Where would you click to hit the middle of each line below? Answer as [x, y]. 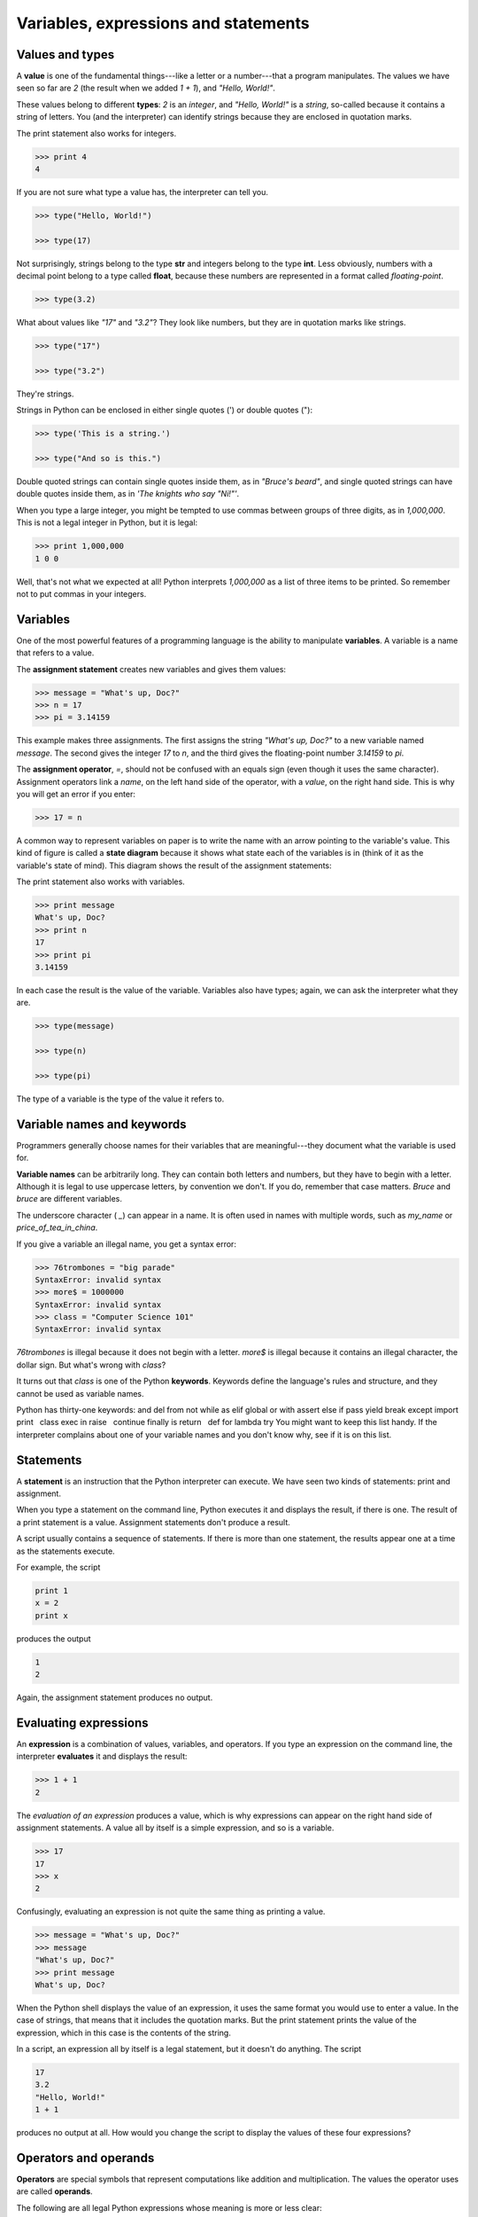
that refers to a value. [55, 653]
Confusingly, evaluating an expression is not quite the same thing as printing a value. [171, 1912]
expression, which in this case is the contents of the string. [124, 2033]
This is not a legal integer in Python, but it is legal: [107, 522]
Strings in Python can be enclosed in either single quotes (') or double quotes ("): [165, 410]
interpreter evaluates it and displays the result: [102, 1757]
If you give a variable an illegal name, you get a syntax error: [126, 1244]
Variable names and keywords [101, 1124]
